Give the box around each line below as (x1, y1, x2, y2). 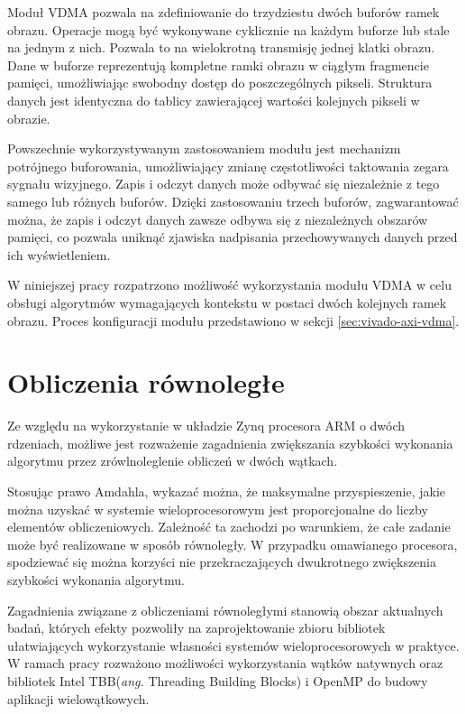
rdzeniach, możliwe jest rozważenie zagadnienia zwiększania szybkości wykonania (7, 433, 453, 452)
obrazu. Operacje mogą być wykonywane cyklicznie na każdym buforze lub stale (7, 20, 450, 39)
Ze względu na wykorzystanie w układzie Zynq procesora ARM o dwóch (7, 416, 406, 435)
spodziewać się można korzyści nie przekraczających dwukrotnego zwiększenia (7, 552, 437, 571)
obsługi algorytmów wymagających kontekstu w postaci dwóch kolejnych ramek (7, 292, 447, 311)
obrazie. (7, 108, 50, 127)
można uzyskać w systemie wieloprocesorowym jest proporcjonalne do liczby (7, 499, 428, 518)
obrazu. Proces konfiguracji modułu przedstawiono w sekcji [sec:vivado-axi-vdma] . (7, 311, 460, 329)
